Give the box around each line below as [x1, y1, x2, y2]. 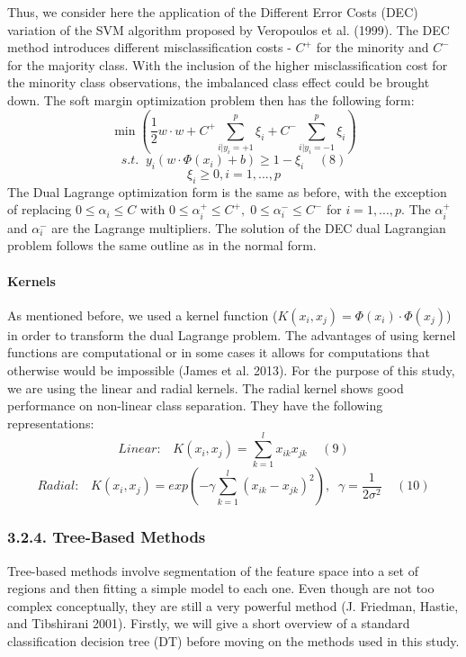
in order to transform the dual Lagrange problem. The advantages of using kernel [7, 325, 456, 344]
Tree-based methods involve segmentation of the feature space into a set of [7, 561, 418, 580]
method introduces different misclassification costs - [7, 38, 291, 57]
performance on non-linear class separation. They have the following [7, 396, 383, 415]
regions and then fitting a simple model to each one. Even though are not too [7, 579, 435, 598]
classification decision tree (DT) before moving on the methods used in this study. [7, 632, 460, 651]
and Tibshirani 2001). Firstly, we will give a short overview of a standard [7, 614, 410, 633]
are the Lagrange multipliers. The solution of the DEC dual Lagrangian [51, 218, 446, 237]
